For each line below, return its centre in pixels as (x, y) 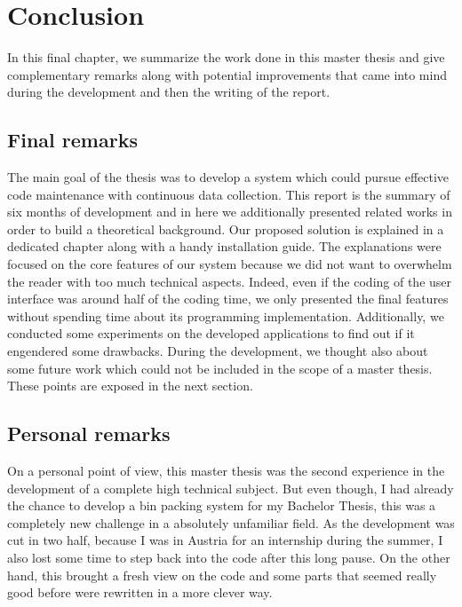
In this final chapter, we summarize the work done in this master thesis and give (226, 57)
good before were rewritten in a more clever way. (140, 592)
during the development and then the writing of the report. (169, 92)
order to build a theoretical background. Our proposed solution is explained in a (226, 229)
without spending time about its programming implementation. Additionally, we (226, 315)
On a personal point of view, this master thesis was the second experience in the (226, 471)
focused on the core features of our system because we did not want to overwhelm (230, 264)
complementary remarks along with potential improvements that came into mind (227, 74)
